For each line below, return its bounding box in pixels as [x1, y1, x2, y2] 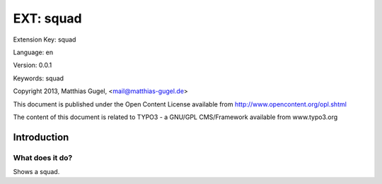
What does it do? [13, 152, 73, 162]
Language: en [13, 48, 53, 56]
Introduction [13, 131, 69, 143]
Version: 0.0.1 [13, 61, 52, 70]
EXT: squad [13, 11, 82, 26]
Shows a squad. [13, 168, 60, 176]
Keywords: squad [13, 74, 64, 82]
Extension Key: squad [13, 35, 76, 44]
